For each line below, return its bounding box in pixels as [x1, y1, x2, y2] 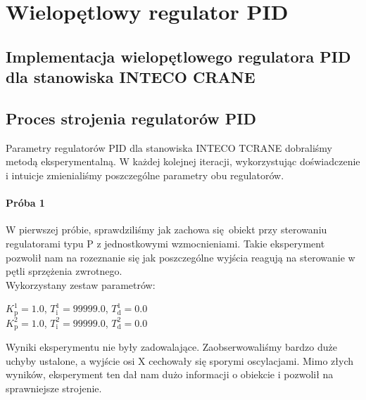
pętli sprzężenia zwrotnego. [6, 264, 122, 278]
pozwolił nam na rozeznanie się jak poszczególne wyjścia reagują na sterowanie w [6, 250, 355, 264]
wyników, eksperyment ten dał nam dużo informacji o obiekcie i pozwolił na [6, 367, 334, 382]
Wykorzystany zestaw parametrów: [6, 277, 156, 292]
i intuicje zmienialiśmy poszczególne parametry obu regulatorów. [6, 167, 284, 182]
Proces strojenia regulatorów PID [6, 107, 256, 129]
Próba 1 [6, 195, 45, 210]
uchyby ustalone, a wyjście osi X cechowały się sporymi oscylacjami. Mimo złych [6, 353, 354, 368]
